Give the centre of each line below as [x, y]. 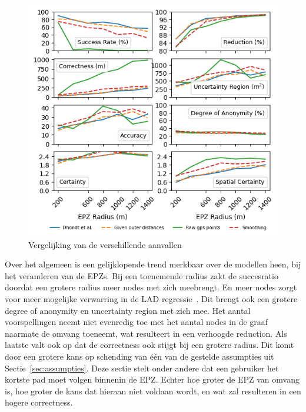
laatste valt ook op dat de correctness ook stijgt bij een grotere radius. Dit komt [149, 345]
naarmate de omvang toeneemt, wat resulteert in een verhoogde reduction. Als [146, 333]
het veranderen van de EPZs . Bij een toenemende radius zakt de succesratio [142, 275]
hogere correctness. [39, 402]
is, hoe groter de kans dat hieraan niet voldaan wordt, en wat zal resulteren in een [153, 391]
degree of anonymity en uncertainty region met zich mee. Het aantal [128, 310]
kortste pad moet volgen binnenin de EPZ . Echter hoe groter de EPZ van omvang [152, 379]
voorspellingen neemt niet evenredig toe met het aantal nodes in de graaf [137, 322]
